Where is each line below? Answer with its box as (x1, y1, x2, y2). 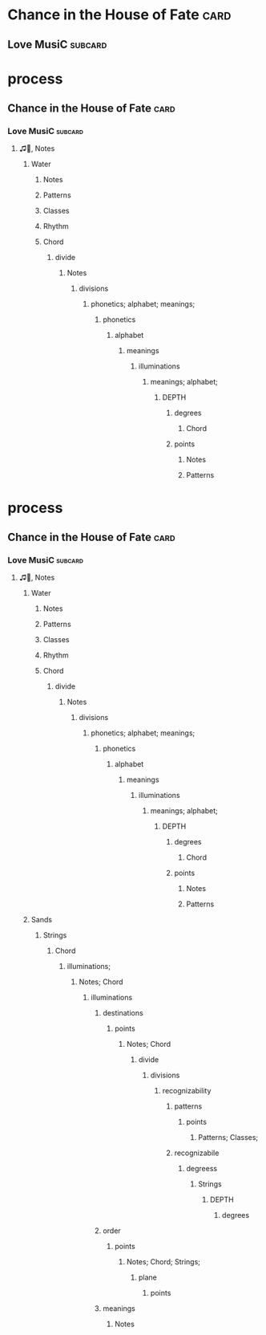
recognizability (162, 1086, 212, 1096)
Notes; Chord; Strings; (126, 1257, 201, 1267)
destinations (103, 1008, 143, 1018)
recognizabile (174, 1148, 220, 1158)
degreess (186, 1164, 218, 1174)
